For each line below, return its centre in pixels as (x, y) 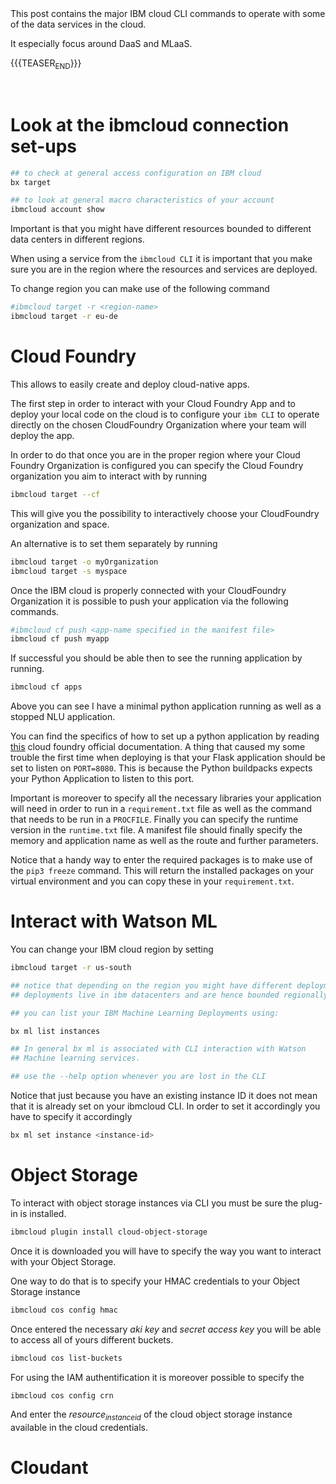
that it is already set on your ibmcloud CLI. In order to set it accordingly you (165, 1106)
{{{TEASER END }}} (46, 64)
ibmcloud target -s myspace (69, 571)
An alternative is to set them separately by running (114, 543)
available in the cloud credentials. (79, 1428)
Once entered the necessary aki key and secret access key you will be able (166, 1329)
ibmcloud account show (57, 210)
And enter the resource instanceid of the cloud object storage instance (151, 1415)
